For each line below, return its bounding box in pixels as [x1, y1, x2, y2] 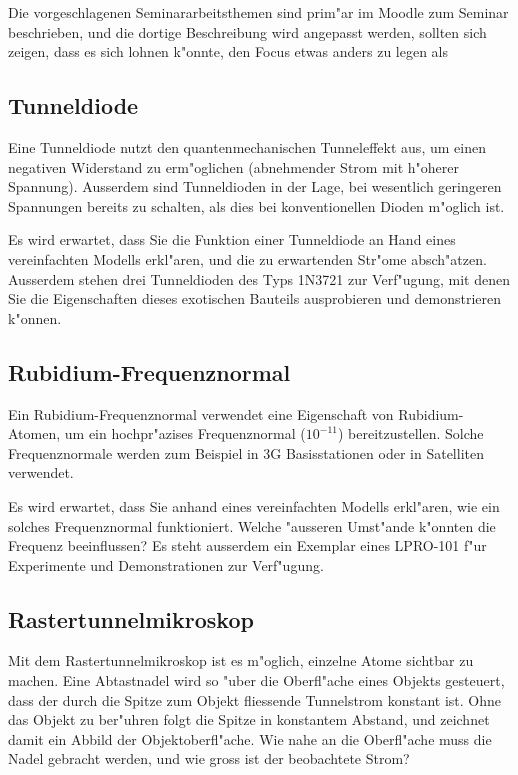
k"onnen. [8, 307, 62, 328]
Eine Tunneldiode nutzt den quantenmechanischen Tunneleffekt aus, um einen [8, 136, 486, 157]
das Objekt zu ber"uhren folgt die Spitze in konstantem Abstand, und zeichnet [8, 709, 490, 730]
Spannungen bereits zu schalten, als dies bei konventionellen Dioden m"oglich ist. [8, 195, 505, 216]
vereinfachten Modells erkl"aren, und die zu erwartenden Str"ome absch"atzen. [8, 248, 487, 269]
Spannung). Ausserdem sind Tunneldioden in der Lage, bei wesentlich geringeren [8, 176, 502, 197]
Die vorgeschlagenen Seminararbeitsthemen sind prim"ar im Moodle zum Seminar [8, 2, 509, 22]
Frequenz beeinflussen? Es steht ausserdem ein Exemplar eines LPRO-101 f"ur [8, 535, 487, 556]
